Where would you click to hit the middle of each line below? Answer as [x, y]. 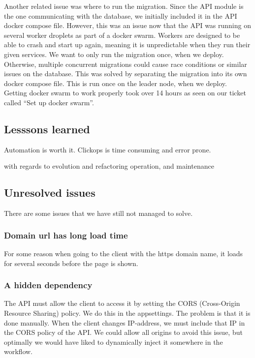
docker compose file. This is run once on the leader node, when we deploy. [115, 83]
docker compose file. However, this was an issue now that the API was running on [127, 25]
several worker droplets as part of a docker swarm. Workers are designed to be [122, 35]
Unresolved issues [50, 193]
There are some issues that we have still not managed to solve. [98, 213]
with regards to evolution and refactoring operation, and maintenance [109, 166]
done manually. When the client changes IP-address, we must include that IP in [125, 322]
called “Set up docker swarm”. [49, 102]
